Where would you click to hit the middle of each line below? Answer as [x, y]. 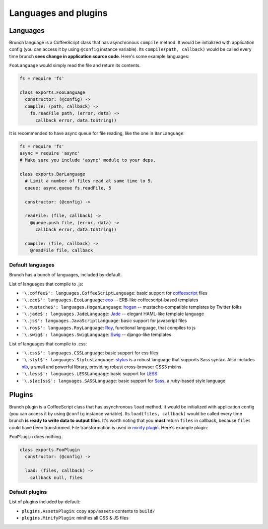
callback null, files [56, 477]
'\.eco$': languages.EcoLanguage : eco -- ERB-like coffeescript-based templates [110, 300]
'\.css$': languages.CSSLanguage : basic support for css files [90, 353]
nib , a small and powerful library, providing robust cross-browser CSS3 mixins [101, 367]
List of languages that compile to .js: [46, 284]
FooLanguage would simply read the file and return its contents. [75, 66]
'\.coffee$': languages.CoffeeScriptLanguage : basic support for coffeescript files [115, 293]
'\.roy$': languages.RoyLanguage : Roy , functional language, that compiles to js [109, 328]
